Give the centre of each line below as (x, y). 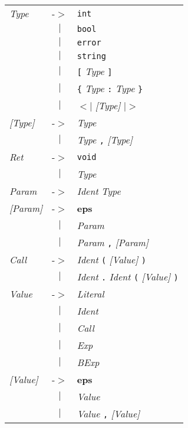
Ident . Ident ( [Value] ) (128, 277)
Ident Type (99, 191)
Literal (90, 294)
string (91, 56)
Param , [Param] (113, 242)
